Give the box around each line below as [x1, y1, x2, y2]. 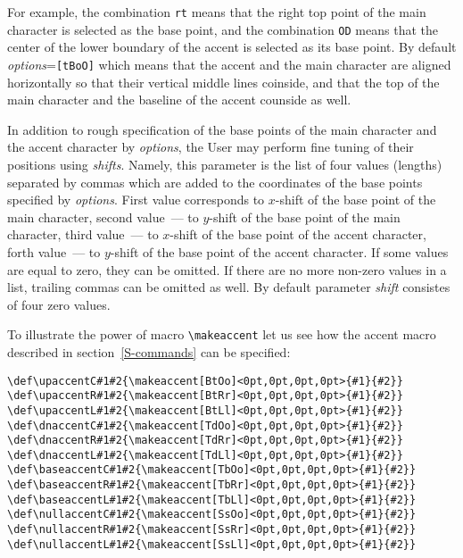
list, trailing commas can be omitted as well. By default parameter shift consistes [7, 278, 451, 296]
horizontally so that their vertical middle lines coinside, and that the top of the [7, 72, 440, 91]
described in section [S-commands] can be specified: [7, 342, 291, 361]
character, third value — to [7, 225, 159, 244]
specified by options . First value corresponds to [7, 190, 265, 209]
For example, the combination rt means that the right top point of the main [7, 3, 426, 21]
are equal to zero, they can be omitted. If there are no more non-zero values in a [7, 260, 447, 279]
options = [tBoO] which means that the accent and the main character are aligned [7, 54, 451, 73]
